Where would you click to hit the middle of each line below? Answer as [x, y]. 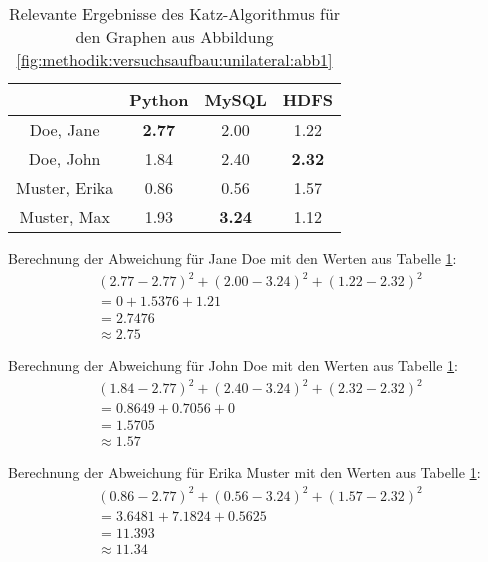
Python [159, 99]
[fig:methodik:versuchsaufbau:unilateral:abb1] [174, 59]
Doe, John [64, 158]
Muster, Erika [65, 187]
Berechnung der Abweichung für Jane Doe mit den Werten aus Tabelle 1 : [232, 258]
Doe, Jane [64, 129]
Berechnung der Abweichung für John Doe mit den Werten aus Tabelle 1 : [233, 365]
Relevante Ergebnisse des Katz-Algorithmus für [174, 13]
